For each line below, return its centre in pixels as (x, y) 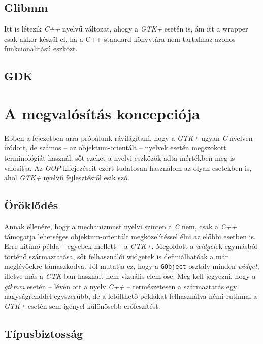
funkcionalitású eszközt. (41, 49)
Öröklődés (31, 205)
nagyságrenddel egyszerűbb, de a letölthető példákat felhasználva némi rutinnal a (131, 296)
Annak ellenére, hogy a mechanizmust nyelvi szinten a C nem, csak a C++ (121, 226)
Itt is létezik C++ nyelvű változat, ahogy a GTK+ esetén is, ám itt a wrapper (126, 29)
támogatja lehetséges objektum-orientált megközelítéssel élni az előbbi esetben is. (130, 236)
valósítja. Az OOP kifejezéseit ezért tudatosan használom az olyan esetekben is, (128, 167)
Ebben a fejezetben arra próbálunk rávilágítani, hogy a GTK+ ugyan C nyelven (128, 137)
